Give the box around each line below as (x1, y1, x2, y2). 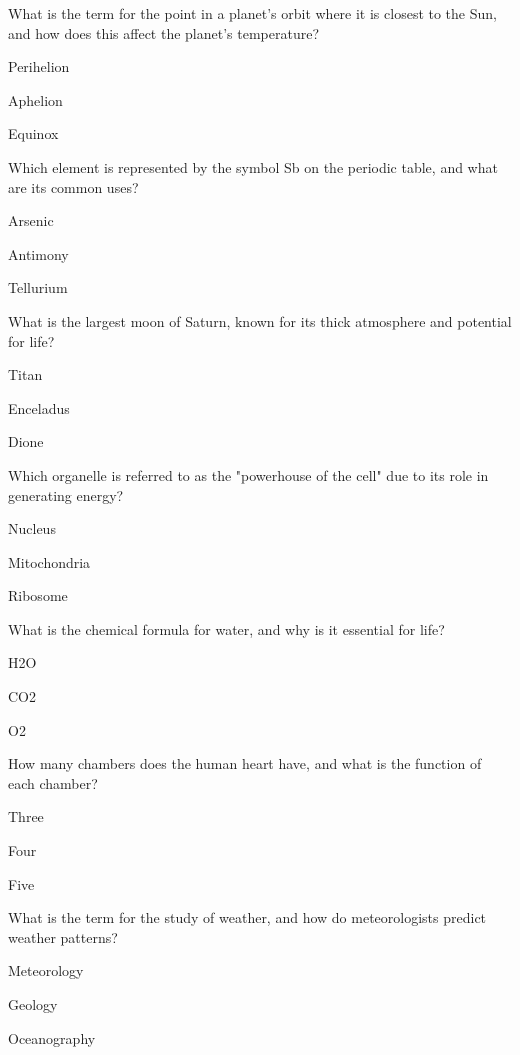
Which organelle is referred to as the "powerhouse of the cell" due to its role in (8, 464, 489, 485)
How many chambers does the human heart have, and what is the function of (8, 753, 482, 774)
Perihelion (8, 56, 70, 77)
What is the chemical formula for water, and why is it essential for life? (8, 618, 445, 639)
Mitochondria (8, 551, 91, 572)
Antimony (8, 243, 69, 264)
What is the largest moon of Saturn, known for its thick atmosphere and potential (8, 310, 512, 331)
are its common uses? (8, 176, 139, 197)
